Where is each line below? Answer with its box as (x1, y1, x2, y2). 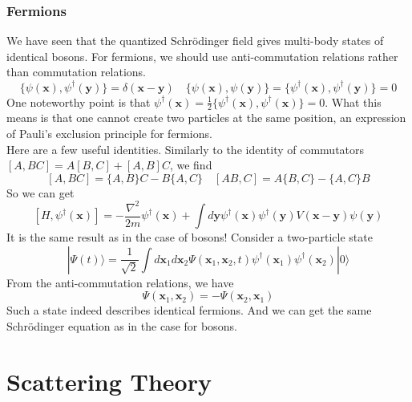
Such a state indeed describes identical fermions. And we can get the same (6, 302, 372, 319)
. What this (325, 93, 382, 110)
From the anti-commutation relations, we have (6, 274, 234, 290)
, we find (169, 156, 212, 173)
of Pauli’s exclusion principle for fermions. (6, 124, 212, 141)
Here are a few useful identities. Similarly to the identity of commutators (6, 140, 365, 157)
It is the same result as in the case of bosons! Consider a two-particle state (6, 229, 373, 246)
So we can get (6, 184, 75, 201)
